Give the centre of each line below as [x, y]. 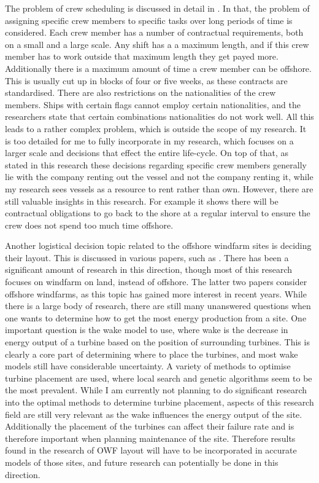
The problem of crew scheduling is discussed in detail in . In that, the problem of [157, 8]
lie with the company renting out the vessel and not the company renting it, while [159, 177]
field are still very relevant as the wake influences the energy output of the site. [154, 414]
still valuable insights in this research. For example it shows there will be [142, 201]
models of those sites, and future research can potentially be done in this [142, 462]
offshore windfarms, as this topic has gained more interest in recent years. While [156, 293]
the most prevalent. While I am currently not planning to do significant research [156, 390]
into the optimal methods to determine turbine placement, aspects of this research [159, 402]
